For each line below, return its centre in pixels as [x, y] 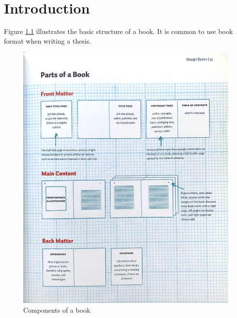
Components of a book [57, 310]
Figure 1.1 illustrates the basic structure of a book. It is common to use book [118, 31]
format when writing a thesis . [48, 40]
